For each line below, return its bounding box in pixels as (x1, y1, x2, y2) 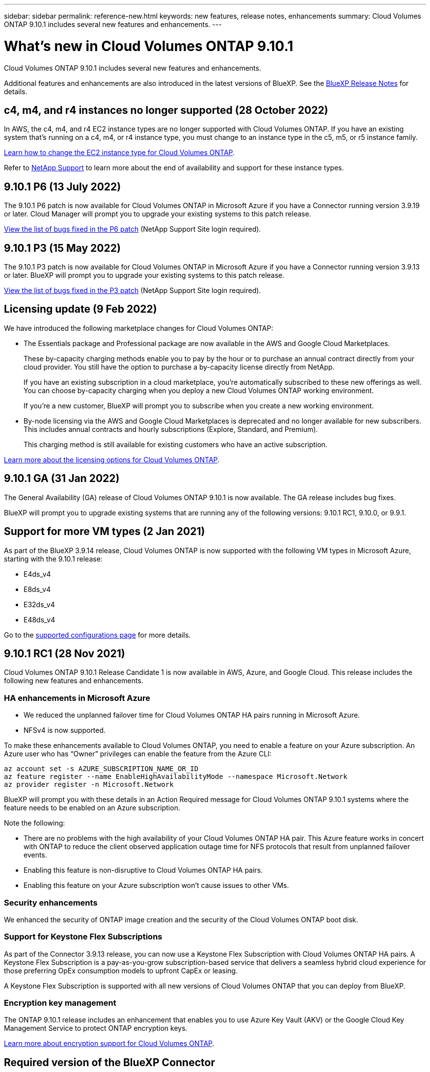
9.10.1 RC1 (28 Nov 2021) (4, 647, 125, 660)
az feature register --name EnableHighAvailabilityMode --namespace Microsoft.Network (4, 773, 348, 781)
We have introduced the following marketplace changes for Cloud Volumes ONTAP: (4, 323, 273, 332)
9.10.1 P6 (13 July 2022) (4, 180, 121, 193)
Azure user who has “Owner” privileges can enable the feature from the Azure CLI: (4, 750, 271, 758)
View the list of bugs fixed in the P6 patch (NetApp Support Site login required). (4, 225, 261, 234)
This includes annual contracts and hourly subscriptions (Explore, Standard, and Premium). (24, 425, 318, 433)
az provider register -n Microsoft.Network (4, 780, 174, 789)
